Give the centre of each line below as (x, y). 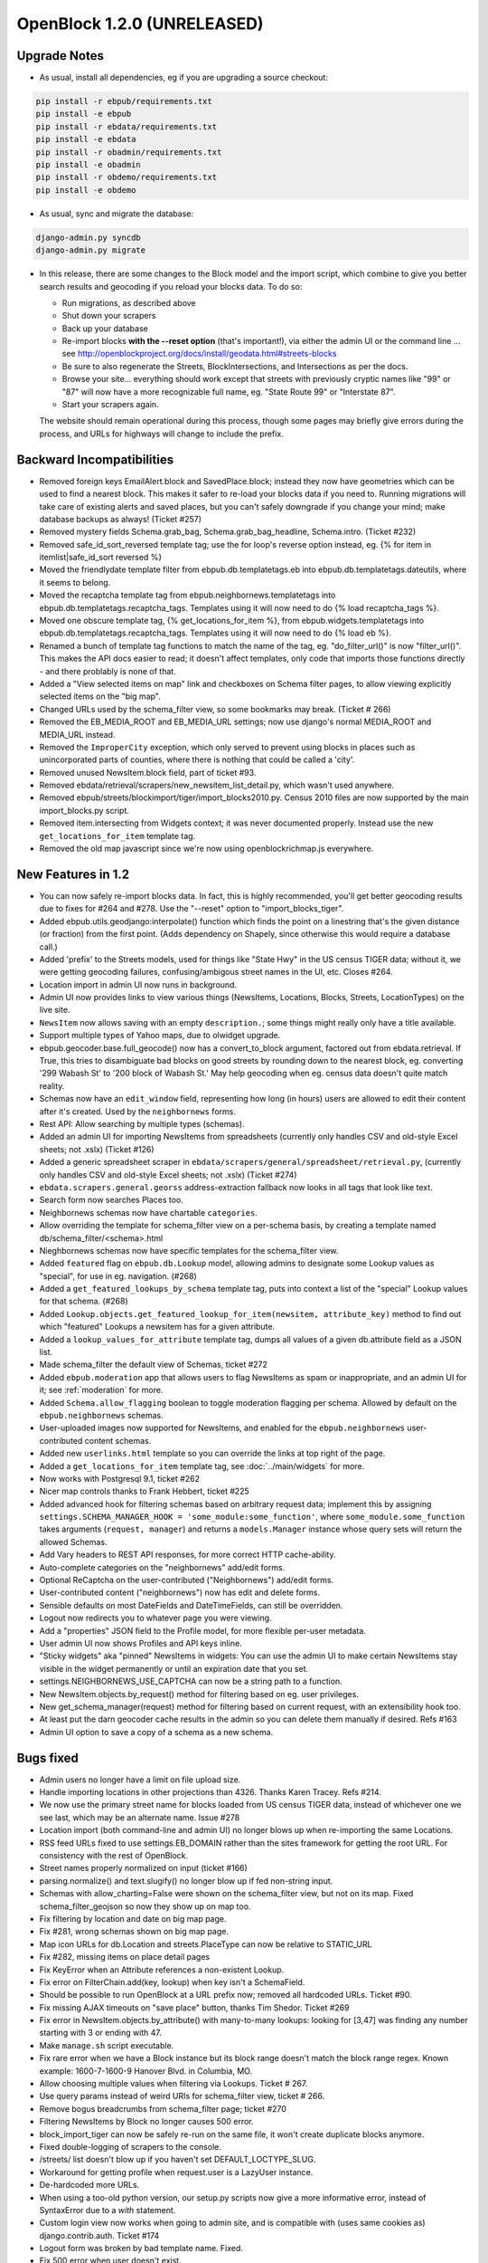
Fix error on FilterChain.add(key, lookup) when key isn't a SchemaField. (172, 1981)
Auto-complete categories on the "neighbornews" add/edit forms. (162, 1567)
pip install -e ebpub (84, 114)
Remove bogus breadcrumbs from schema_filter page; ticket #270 (163, 2108)
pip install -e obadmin (89, 164)
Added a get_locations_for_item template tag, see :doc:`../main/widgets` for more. (202, 1466)
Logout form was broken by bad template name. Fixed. (141, 2249)
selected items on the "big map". (100, 696)
